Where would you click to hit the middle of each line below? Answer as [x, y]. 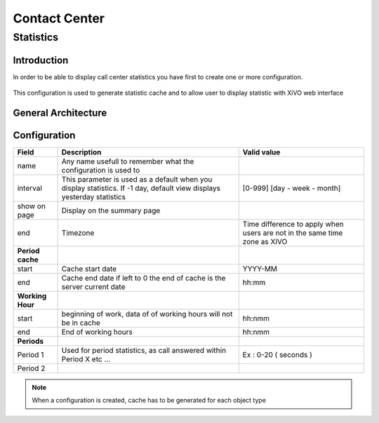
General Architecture [60, 113]
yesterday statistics [94, 197]
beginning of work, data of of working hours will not [147, 314]
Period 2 [31, 368]
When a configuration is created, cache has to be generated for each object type [149, 401]
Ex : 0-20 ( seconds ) [277, 355]
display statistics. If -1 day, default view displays [141, 188]
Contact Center [59, 18]
